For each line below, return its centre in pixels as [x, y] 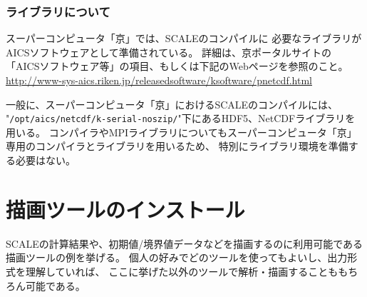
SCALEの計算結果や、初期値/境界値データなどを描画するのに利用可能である [185, 243]
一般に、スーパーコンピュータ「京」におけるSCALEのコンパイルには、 [172, 104]
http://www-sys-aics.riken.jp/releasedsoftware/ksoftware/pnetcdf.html [159, 80]
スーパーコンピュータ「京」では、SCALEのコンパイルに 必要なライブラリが [184, 38]
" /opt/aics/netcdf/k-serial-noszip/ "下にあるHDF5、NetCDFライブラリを [181, 118]
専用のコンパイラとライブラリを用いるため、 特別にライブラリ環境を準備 [177, 146]
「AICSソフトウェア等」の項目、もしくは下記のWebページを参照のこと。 [177, 66]
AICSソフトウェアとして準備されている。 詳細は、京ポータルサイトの [169, 52]
